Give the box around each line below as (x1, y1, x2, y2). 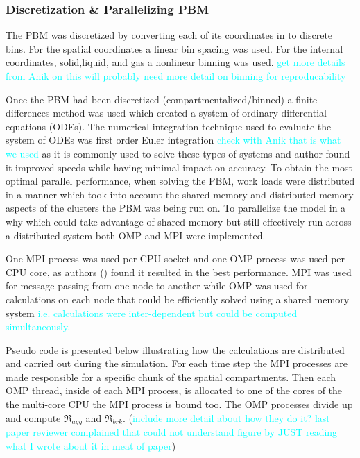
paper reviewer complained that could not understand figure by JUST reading (6, 425, 338, 439)
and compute (6, 410, 61, 425)
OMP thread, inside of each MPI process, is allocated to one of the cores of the (6, 383, 343, 398)
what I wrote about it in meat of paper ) (6, 439, 176, 453)
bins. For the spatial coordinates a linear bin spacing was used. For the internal (6, 41, 343, 56)
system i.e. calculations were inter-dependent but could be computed (6, 305, 298, 320)
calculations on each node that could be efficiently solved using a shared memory (6, 291, 350, 306)
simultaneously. (6, 319, 71, 334)
